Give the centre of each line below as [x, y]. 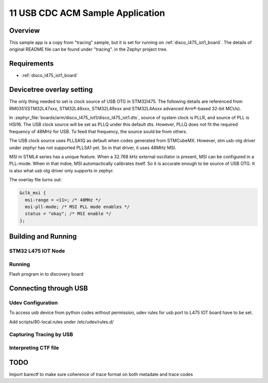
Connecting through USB [49, 288]
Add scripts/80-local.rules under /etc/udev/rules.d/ [62, 322]
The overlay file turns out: [35, 180]
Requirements [32, 64]
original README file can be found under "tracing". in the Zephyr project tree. [88, 49]
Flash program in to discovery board [46, 274]
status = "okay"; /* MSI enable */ [68, 214]
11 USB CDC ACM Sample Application [87, 13]
